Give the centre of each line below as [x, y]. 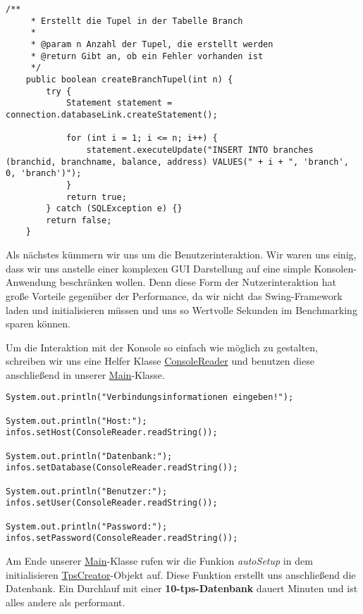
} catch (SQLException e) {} [114, 209]
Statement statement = [119, 103]
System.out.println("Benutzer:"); [87, 491]
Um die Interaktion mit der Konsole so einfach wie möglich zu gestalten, [162, 347]
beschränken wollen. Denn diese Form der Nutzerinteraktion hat [198, 282]
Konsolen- [335, 268]
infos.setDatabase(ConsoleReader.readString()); [122, 468]
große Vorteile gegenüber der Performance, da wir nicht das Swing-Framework [174, 295]
